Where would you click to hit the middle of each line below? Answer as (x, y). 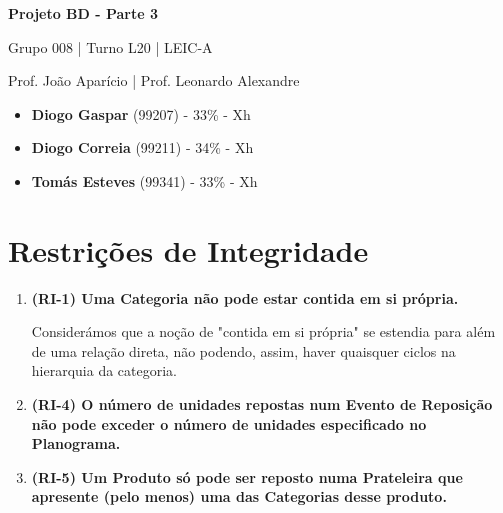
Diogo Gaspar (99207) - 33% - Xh (141, 113)
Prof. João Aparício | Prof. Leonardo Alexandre (154, 80)
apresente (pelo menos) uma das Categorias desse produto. (239, 496)
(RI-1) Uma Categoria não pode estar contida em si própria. (245, 297)
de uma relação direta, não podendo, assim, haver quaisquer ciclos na (243, 350)
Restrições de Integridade (188, 249)
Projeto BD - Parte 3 (83, 13)
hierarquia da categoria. (104, 370)
